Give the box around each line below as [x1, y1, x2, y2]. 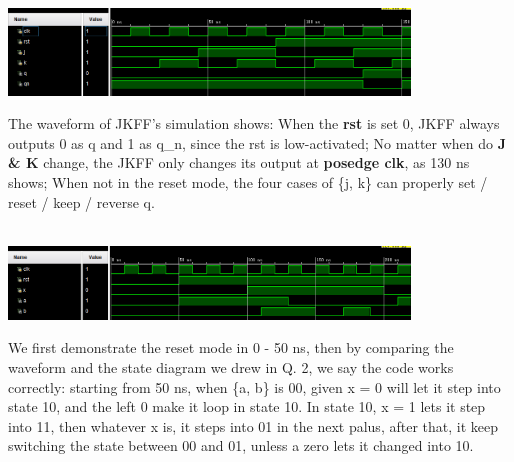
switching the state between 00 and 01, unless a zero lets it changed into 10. [8, 435, 474, 456]
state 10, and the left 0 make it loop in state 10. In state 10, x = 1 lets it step [8, 396, 486, 417]
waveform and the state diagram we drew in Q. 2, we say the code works [8, 356, 454, 377]
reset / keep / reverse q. [8, 191, 155, 212]
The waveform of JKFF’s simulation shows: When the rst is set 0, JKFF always [8, 113, 500, 134]
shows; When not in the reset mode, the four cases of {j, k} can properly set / [8, 172, 488, 193]
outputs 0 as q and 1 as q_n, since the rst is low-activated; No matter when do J [8, 132, 507, 153]
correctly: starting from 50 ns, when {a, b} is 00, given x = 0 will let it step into [8, 376, 501, 397]
